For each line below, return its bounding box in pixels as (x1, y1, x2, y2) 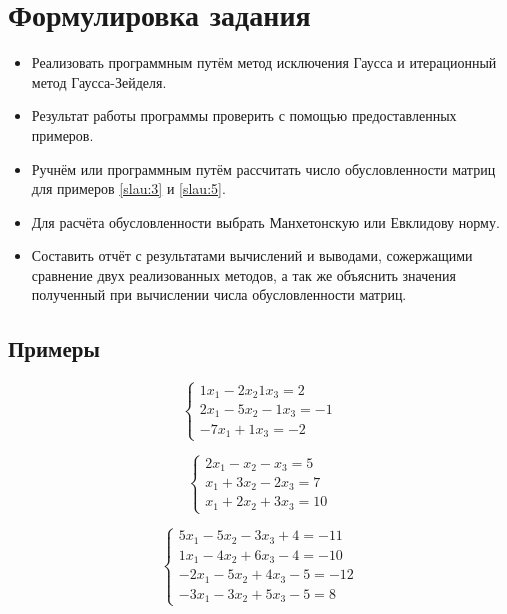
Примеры (8, 333, 100, 364)
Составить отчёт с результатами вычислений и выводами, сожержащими (31, 245, 473, 266)
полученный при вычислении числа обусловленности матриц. (31, 284, 407, 305)
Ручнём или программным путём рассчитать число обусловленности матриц (31, 158, 496, 179)
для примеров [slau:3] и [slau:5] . (31, 178, 226, 199)
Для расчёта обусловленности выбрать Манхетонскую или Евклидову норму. (31, 211, 500, 232)
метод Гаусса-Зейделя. (31, 71, 167, 92)
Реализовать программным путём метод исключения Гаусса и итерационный (31, 52, 497, 73)
